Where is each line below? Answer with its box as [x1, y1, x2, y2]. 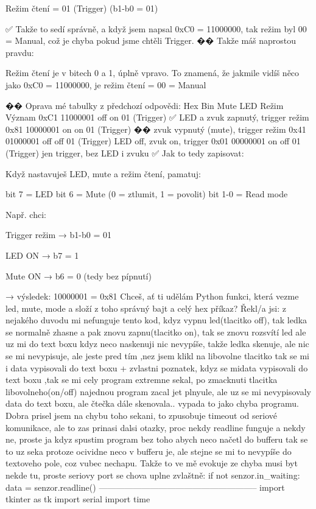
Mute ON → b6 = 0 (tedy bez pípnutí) [5, 269, 152, 282]
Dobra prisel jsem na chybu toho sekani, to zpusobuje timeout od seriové [5, 409, 277, 422]
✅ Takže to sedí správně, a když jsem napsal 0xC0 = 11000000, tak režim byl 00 [5, 22, 307, 35]
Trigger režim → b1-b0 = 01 [5, 228, 111, 241]
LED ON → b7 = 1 [5, 248, 79, 261]
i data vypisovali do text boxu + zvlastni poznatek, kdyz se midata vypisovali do [5, 361, 308, 374]
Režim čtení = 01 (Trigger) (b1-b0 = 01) [5, 2, 158, 14]
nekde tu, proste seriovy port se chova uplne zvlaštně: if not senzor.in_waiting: [5, 469, 300, 481]
